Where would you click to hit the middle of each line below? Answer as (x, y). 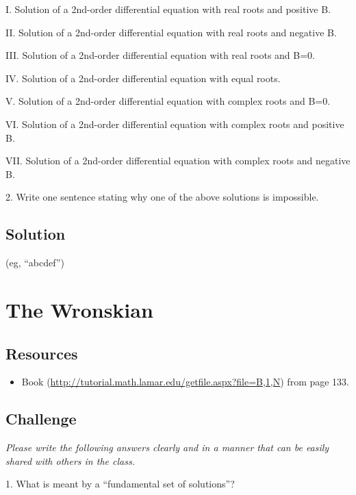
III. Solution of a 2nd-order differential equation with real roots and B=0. (161, 55)
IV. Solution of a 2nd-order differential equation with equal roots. (143, 78)
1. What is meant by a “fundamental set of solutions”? (120, 484)
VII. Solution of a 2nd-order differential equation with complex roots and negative (178, 161)
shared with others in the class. (70, 460)
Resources (42, 353)
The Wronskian (79, 309)
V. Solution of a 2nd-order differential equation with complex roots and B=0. (168, 101)
